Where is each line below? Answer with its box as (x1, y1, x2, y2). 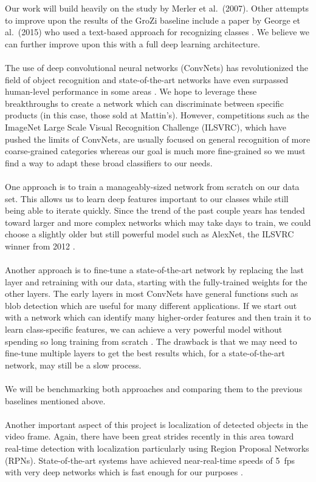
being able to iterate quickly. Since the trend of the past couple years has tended (5, 204, 305, 217)
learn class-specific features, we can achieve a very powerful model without (5, 323, 283, 336)
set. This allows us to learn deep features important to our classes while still (5, 192, 289, 205)
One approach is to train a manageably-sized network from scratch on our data (5, 180, 300, 192)
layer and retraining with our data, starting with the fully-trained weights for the (5, 275, 307, 288)
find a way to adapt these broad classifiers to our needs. (5, 156, 213, 169)
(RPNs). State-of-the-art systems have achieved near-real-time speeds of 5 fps (5, 453, 295, 466)
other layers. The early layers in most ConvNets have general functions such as (5, 287, 298, 300)
